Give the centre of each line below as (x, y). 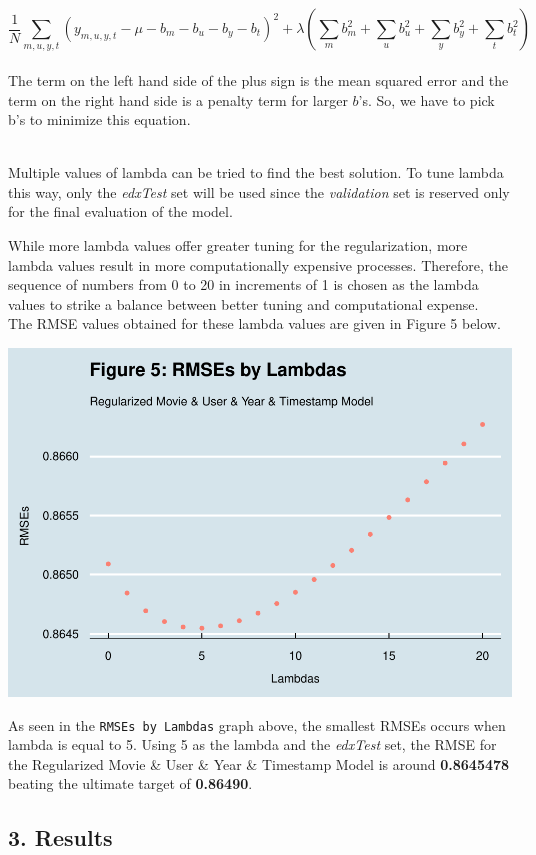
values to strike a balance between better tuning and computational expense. (243, 303)
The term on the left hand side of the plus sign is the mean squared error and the (258, 79)
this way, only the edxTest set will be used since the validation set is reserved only (259, 191)
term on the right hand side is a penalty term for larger (178, 99)
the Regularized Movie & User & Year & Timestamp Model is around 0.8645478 (259, 763)
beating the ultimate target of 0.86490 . (130, 783)
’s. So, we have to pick (426, 99)
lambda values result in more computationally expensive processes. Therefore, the (258, 264)
